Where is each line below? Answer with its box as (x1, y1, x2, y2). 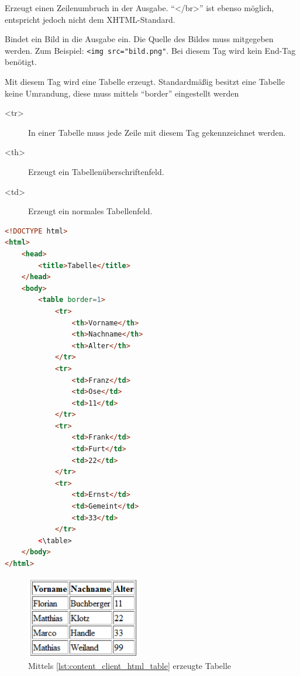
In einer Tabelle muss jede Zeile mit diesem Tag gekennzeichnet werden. (28, 126, 286, 138)
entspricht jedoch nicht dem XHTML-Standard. (5, 13, 175, 25)
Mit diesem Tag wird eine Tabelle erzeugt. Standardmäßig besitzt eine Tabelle (5, 76, 285, 88)
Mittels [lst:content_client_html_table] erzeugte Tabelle (28, 659, 232, 671)
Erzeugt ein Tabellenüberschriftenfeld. (28, 166, 164, 177)
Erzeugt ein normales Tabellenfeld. (28, 205, 153, 217)
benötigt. (5, 56, 37, 68)
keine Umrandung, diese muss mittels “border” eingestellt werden (5, 87, 239, 99)
